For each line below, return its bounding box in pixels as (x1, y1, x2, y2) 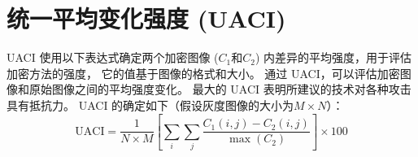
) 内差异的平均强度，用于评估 (255, 49, 412, 66)
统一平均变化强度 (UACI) (7, 2, 286, 35)
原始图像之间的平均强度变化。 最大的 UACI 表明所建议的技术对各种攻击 (28, 81, 411, 98)
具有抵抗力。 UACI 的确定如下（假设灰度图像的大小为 (7, 96, 294, 113)
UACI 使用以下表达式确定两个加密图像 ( (7, 49, 219, 66)
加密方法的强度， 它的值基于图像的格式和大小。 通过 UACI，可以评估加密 (7, 64, 400, 81)
